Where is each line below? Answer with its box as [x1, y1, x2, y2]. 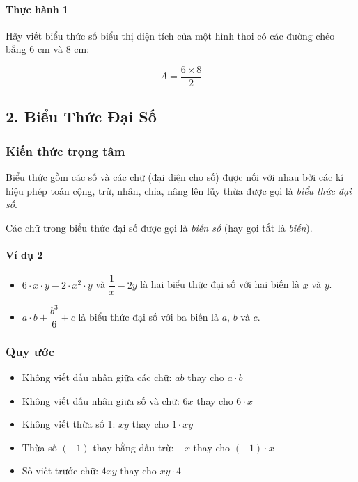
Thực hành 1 [6, 1, 69, 16]
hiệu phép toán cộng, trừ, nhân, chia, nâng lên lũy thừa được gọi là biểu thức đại [6, 183, 352, 198]
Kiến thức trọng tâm [6, 142, 125, 159]
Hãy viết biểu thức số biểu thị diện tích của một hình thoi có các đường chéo [6, 28, 335, 42]
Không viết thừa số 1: [22, 417, 116, 431]
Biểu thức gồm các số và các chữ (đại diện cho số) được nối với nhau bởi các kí [6, 170, 344, 184]
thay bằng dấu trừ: [93, 440, 174, 454]
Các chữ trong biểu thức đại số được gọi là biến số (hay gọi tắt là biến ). [6, 220, 313, 234]
